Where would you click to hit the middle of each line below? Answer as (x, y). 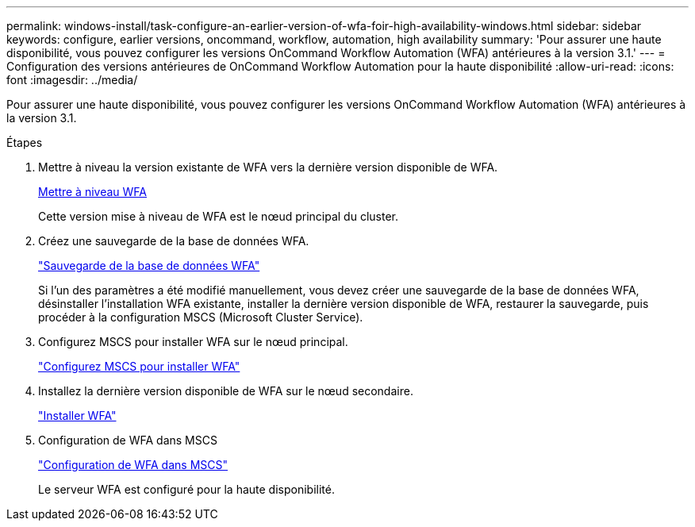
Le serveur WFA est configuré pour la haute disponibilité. (186, 489)
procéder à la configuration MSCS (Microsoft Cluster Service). (201, 317)
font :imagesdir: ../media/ (72, 80)
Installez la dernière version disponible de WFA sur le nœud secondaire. (226, 391)
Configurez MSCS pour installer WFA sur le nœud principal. (193, 342)
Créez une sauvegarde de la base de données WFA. (174, 241)
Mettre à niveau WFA (92, 192)
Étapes (25, 142)
